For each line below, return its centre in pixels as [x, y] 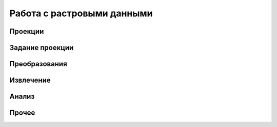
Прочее [22, 113]
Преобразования [38, 64]
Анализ [22, 97]
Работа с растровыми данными [81, 13]
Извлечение [30, 80]
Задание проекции [42, 48]
